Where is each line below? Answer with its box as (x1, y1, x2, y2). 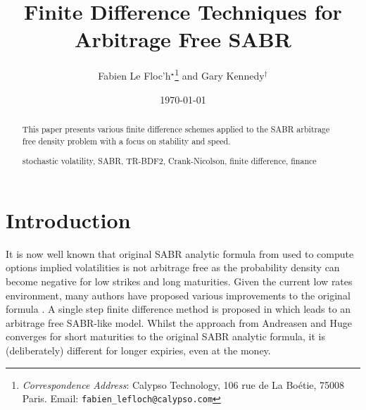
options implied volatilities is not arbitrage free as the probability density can (6, 260, 340, 275)
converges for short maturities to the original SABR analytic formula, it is (6, 329, 325, 344)
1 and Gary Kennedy (175, 66, 265, 82)
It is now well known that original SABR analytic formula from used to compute (6, 246, 354, 261)
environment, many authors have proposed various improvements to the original (6, 287, 351, 302)
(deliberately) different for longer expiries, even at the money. (6, 342, 271, 357)
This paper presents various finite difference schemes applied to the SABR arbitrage (22, 123, 330, 135)
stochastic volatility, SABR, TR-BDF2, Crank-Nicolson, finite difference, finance (22, 155, 317, 167)
